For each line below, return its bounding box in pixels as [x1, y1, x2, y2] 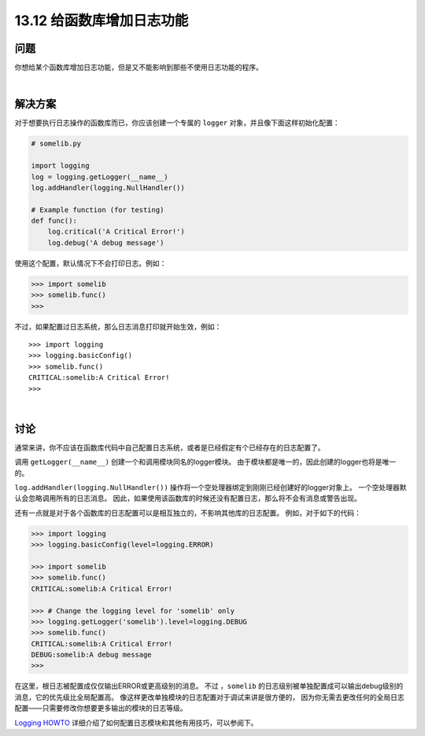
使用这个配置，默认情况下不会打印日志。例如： [14, 258, 167, 267]
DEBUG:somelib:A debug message [31, 650, 153, 660]
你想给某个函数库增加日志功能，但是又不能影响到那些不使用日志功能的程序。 [14, 63, 263, 72]
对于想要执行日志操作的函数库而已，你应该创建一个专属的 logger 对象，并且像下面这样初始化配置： [14, 118, 340, 127]
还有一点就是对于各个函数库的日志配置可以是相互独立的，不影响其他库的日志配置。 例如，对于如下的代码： [14, 508, 361, 517]
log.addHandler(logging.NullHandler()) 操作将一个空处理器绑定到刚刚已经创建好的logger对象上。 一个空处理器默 [14, 483, 407, 492]
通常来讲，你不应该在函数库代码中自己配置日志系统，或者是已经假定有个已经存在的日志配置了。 [14, 443, 325, 452]
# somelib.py [31, 139, 82, 149]
